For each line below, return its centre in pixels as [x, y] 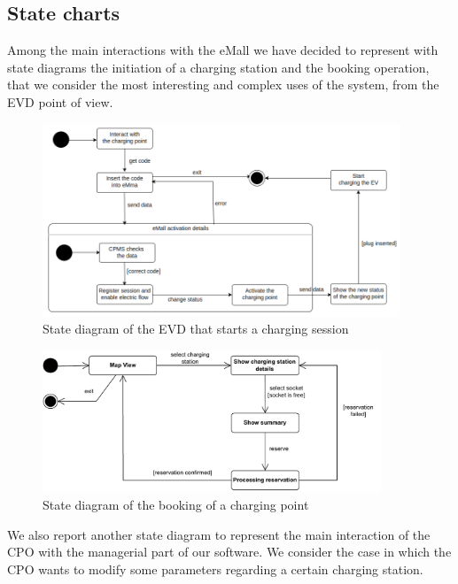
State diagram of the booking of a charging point [176, 504]
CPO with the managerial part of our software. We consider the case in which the [229, 552]
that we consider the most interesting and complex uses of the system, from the [223, 85]
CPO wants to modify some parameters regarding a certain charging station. [215, 569]
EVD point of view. [60, 101]
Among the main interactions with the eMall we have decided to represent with [223, 50]
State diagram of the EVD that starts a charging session [196, 329]
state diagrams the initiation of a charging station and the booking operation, [218, 67]
